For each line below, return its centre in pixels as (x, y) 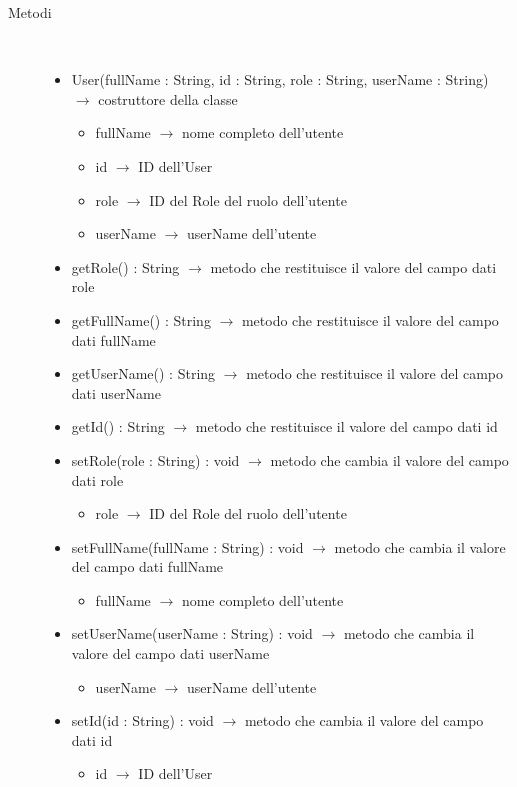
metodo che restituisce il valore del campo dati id (346, 426)
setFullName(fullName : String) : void (187, 546)
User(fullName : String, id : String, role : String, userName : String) (280, 79)
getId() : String (118, 426)
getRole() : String (125, 266)
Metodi (30, 12)
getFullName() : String (141, 319)
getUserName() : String (143, 373)
